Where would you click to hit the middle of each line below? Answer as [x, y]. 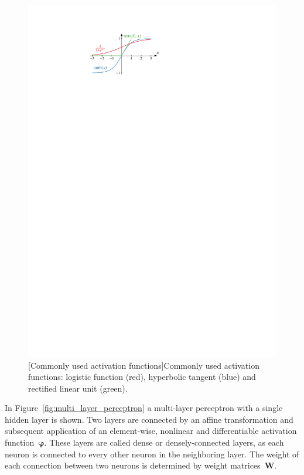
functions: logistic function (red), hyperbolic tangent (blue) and [142, 377]
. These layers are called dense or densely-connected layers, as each [164, 442]
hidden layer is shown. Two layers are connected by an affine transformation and [149, 419]
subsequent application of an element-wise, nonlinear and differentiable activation [151, 431]
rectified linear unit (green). [78, 388]
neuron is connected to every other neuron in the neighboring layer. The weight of [152, 454]
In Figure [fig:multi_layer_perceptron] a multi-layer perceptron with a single [144, 408]
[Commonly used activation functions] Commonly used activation [144, 365]
